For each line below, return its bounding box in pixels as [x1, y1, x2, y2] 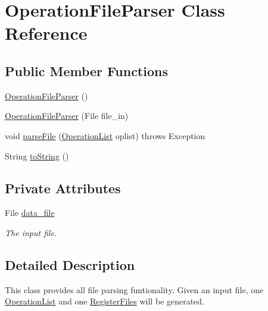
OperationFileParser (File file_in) [5, 109, 129, 122]
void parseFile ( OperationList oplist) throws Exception [5, 129, 205, 142]
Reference [5, 21, 88, 45]
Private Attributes [5, 178, 121, 197]
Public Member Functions [5, 61, 168, 80]
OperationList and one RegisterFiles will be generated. [5, 295, 205, 307]
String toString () [5, 149, 69, 162]
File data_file [5, 206, 55, 219]
